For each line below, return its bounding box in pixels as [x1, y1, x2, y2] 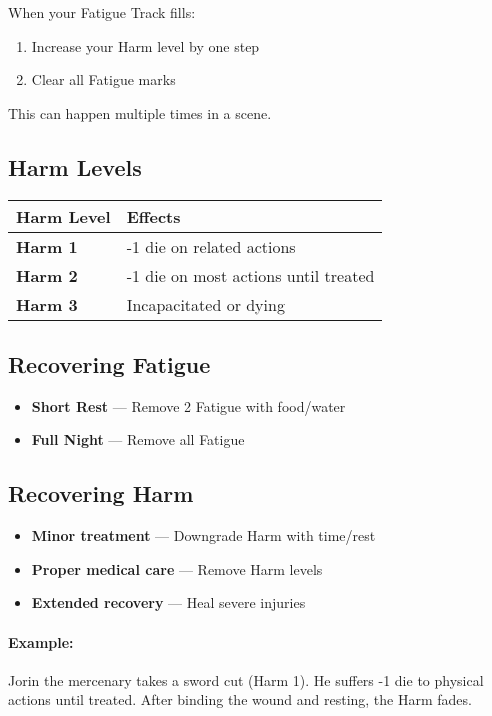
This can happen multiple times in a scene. [8, 102, 272, 123]
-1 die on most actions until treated [126, 263, 375, 287]
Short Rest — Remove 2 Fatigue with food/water [31, 395, 346, 416]
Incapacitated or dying [126, 292, 285, 316]
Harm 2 [16, 263, 78, 287]
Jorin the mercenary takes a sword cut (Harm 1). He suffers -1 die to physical [8, 669, 484, 690]
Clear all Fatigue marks [31, 69, 176, 90]
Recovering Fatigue [8, 348, 211, 379]
